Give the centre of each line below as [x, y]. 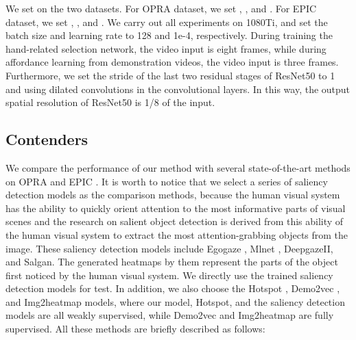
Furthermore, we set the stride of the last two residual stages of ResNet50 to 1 [170, 75]
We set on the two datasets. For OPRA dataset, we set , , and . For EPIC [161, 8]
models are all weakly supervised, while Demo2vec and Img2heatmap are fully [170, 315]
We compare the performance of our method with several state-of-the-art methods [178, 167]
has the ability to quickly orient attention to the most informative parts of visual [176, 208]
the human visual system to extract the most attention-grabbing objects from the [177, 234]
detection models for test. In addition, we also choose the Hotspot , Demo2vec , [173, 288]
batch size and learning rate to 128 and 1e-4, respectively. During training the [169, 35]
